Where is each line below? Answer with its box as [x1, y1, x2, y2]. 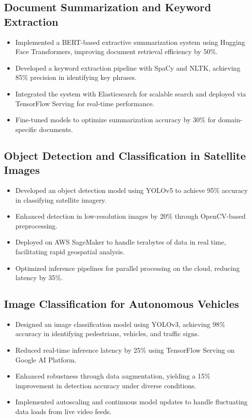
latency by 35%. [15, 272, 63, 283]
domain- [218, 114, 243, 125]
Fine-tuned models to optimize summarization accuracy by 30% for [15, 114, 216, 125]
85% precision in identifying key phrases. [15, 72, 137, 82]
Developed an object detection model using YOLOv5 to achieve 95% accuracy [15, 185, 248, 195]
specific [15, 124, 37, 134]
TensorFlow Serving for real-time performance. [15, 98, 155, 108]
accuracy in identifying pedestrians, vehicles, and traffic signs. [15, 328, 199, 339]
